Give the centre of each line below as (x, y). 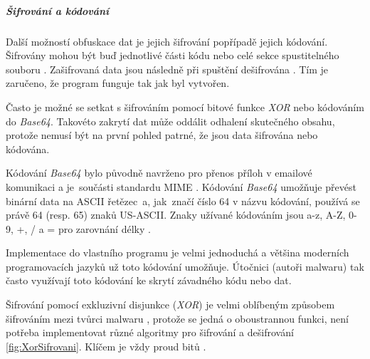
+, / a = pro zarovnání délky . (84, 228)
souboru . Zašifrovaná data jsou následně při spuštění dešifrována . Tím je (167, 69)
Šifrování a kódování (58, 10)
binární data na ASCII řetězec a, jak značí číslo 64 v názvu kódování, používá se (183, 201)
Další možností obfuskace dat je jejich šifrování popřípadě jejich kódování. (167, 41)
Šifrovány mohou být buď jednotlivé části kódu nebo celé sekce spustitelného (173, 55)
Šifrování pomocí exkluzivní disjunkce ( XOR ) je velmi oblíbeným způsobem (170, 305)
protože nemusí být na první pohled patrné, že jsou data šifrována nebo (162, 135)
